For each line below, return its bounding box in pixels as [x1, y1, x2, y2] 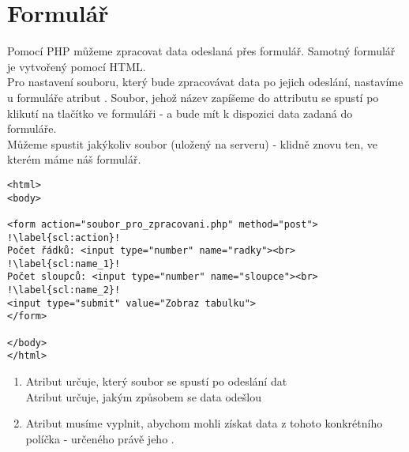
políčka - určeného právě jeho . [25, 430, 174, 446]
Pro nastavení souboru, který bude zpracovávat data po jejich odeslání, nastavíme [7, 73, 403, 90]
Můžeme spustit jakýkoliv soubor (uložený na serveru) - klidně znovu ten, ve [7, 135, 378, 152]
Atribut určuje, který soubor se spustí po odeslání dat [25, 373, 287, 390]
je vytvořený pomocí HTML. [7, 58, 146, 74]
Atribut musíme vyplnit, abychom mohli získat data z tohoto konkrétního [25, 415, 383, 431]
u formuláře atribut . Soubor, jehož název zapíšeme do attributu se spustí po [7, 89, 379, 105]
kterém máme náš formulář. [7, 151, 141, 168]
